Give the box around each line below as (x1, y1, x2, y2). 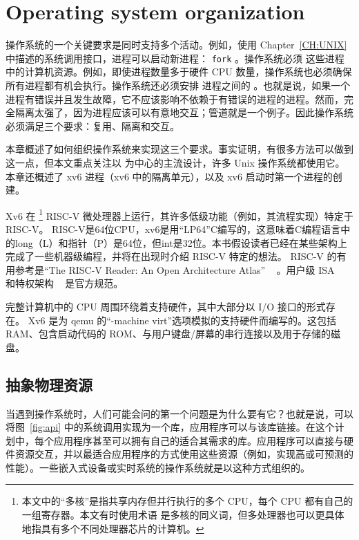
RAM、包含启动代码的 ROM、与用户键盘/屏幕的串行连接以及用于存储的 (6, 326, 331, 341)
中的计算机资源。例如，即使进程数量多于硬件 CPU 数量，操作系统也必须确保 (6, 64, 352, 79)
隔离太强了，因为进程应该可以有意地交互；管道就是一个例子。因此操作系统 (14, 105, 353, 120)
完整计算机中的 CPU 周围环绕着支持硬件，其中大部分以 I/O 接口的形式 (6, 299, 326, 313)
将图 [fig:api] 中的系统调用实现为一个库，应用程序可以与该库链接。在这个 (6, 420, 335, 434)
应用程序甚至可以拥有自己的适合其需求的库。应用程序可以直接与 (53, 433, 344, 447)
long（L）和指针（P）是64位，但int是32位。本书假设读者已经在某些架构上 (14, 235, 347, 250)
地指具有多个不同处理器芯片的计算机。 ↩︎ (21, 521, 204, 535)
